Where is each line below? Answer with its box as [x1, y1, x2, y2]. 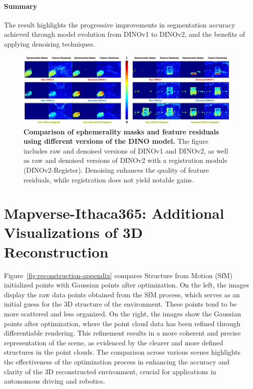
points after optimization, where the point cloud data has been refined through [4, 318, 241, 328]
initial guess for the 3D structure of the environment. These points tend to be [4, 299, 237, 309]
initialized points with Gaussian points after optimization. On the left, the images [4, 280, 249, 290]
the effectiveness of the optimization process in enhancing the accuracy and [4, 356, 230, 366]
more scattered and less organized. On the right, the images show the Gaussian [4, 308, 241, 318]
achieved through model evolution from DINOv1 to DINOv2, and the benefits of [4, 29, 245, 39]
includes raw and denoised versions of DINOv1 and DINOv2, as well [23, 145, 229, 156]
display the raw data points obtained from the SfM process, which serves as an [4, 289, 240, 299]
